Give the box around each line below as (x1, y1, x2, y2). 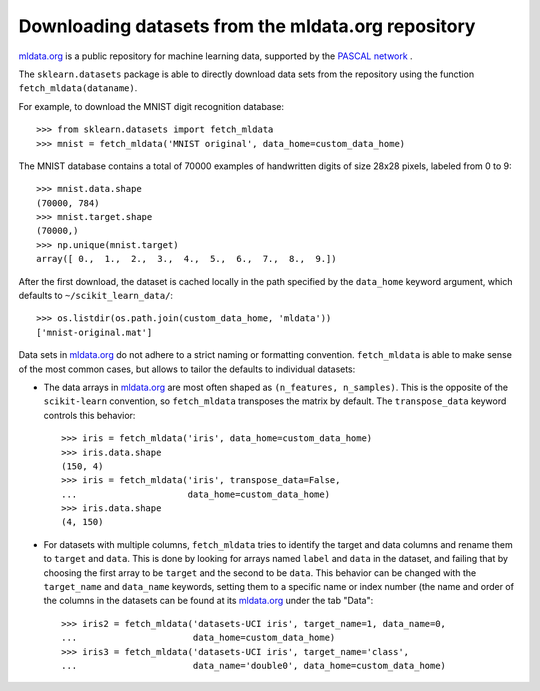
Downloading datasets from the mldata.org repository (18, 15, 476, 37)
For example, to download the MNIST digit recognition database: (18, 100, 285, 112)
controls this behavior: (43, 409, 136, 421)
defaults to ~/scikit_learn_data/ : (18, 290, 174, 302)
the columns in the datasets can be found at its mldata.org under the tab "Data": (43, 595, 374, 607)
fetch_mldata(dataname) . (18, 82, 138, 94)
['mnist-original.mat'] (36, 326, 153, 338)
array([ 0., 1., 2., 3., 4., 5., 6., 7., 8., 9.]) (36, 253, 337, 265)
